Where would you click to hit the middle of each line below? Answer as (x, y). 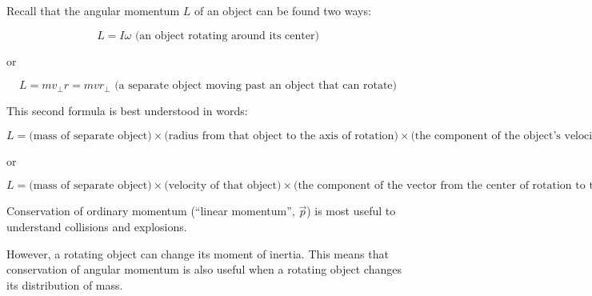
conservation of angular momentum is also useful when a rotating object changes (204, 269)
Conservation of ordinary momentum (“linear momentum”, (151, 211)
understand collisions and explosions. (97, 226)
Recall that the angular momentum (93, 10)
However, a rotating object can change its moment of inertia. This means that (198, 253)
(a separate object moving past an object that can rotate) (256, 86)
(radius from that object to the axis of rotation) (281, 136)
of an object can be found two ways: (282, 10)
